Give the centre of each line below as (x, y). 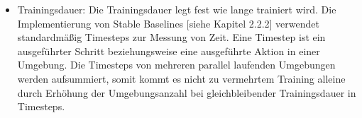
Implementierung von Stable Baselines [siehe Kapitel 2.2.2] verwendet (168, 23)
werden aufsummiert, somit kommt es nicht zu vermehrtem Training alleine (181, 78)
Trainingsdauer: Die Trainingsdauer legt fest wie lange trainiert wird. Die (177, 9)
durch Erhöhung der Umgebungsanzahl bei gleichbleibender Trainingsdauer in (187, 92)
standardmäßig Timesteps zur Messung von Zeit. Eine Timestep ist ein (171, 37)
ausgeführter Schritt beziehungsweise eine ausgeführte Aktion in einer (169, 51)
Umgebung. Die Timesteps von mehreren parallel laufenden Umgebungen (176, 65)
